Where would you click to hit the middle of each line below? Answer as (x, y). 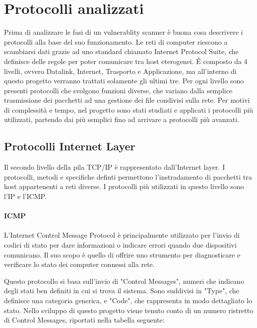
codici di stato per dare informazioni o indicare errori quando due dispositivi (120, 245)
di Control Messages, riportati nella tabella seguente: (84, 320)
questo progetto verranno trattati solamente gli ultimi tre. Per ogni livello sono (124, 81)
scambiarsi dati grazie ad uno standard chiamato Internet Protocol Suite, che (121, 51)
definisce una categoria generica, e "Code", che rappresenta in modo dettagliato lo (128, 300)
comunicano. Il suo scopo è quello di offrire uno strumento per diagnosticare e (122, 254)
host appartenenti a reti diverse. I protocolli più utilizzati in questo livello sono (124, 186)
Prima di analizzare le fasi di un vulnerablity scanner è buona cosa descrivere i (124, 32)
